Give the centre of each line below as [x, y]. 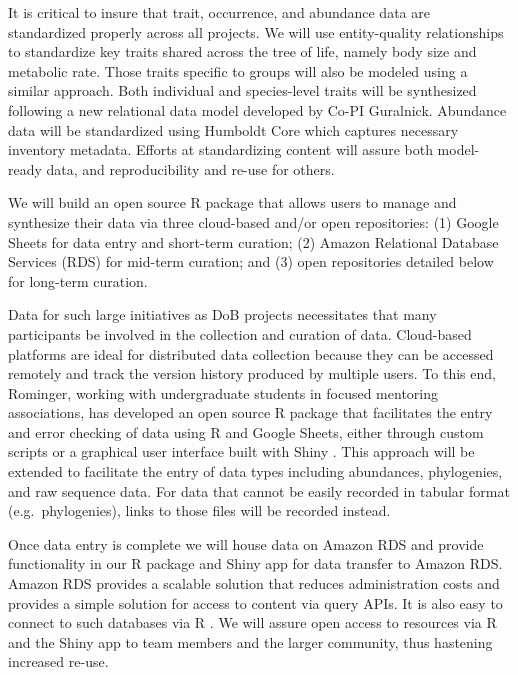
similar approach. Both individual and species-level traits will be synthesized [242, 90]
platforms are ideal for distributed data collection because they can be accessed [251, 353]
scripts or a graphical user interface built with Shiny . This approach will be [241, 451]
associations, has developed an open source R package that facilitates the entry [250, 412]
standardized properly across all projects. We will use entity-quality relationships [256, 31]
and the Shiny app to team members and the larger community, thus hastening [250, 641]
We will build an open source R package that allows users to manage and [232, 202]
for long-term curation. [78, 280]
